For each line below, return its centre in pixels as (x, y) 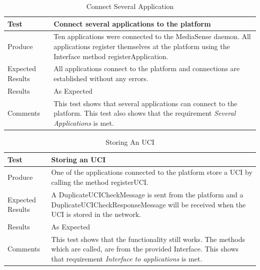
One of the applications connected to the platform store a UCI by (152, 172)
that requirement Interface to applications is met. (127, 258)
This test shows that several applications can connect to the (145, 103)
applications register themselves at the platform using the (142, 46)
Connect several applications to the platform (132, 23)
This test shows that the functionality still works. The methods (148, 239)
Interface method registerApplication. (111, 56)
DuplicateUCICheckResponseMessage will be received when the (148, 204)
